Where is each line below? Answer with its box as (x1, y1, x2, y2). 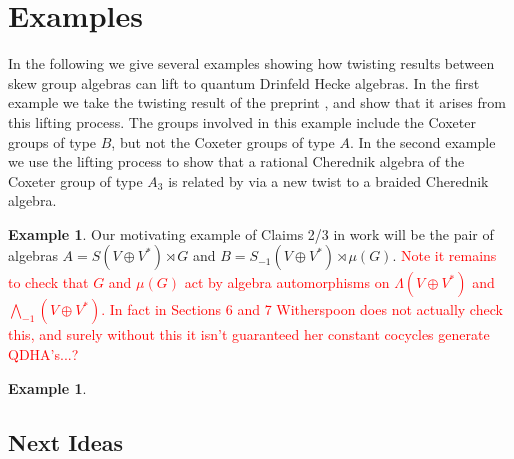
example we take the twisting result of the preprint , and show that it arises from (8, 92, 506, 113)
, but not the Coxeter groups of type (111, 131, 335, 152)
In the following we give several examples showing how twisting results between (8, 53, 495, 74)
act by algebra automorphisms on (184, 272, 390, 293)
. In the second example (349, 131, 496, 152)
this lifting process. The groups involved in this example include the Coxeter (8, 111, 476, 132)
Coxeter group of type (8, 170, 143, 191)
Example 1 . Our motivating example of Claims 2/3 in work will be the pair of (8, 223, 494, 244)
